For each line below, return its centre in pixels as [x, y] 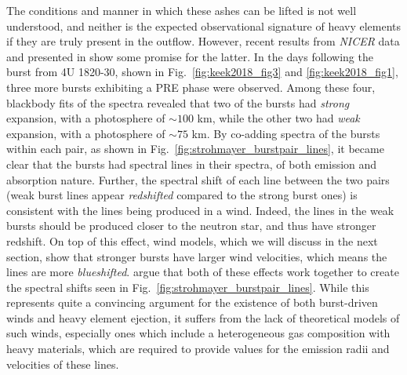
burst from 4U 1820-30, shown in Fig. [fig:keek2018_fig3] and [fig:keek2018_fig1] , [202, 72]
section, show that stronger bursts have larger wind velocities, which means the [197, 256]
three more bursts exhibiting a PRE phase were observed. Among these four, [191, 87]
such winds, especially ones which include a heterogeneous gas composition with [198, 333]
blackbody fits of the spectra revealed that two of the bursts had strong [178, 102]
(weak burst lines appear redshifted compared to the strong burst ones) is [182, 195]
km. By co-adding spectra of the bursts [286, 133]
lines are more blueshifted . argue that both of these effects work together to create [203, 272]
